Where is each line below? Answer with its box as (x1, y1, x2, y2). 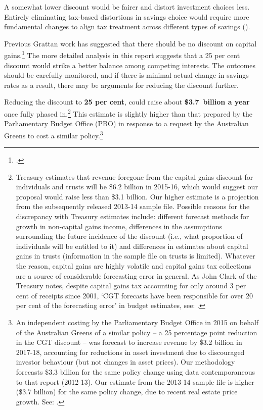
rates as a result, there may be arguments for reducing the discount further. (4, 79, 239, 90)
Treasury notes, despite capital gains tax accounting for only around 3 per (16, 280, 246, 291)
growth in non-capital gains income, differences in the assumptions (16, 221, 223, 231)
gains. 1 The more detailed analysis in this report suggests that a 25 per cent (4, 48, 240, 61)
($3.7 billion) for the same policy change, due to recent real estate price (16, 386, 238, 397)
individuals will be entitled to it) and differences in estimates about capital (16, 240, 248, 251)
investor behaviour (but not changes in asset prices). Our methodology (16, 356, 235, 367)
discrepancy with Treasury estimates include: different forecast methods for (16, 211, 249, 222)
